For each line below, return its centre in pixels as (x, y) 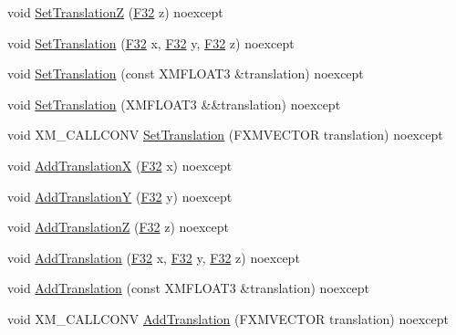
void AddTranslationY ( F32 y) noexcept (120, 196)
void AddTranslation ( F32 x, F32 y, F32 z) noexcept (154, 257)
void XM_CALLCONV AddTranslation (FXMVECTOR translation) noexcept (228, 318)
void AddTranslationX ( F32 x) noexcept (120, 165)
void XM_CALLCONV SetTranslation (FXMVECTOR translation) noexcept (225, 135)
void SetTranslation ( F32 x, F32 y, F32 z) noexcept (151, 42)
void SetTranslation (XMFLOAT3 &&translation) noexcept (174, 104)
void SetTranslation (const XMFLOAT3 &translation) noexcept (186, 73)
